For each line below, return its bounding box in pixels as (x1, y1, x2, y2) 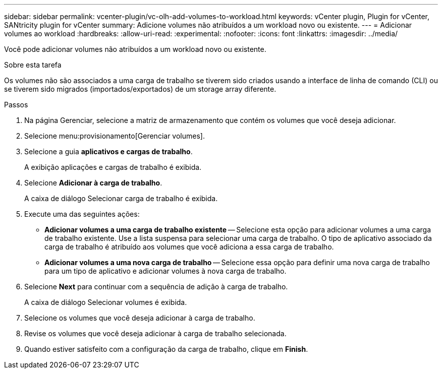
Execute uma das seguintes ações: (24, 210, 140, 218)
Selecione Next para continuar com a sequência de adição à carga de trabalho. (24, 282, 288, 291)
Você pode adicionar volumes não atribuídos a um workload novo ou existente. (4, 45, 266, 53)
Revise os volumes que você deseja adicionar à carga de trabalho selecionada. (24, 329, 287, 338)
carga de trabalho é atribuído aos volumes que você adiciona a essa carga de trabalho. (44, 242, 334, 251)
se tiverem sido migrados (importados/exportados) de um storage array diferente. (4, 85, 277, 93)
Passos (4, 100, 28, 109)
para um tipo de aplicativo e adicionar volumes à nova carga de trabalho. (44, 267, 287, 275)
